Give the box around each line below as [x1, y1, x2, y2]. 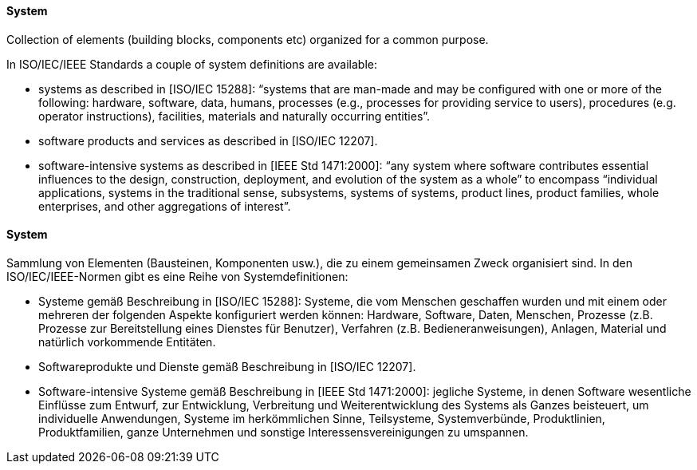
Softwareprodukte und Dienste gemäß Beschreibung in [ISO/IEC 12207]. [38, 359, 416, 373]
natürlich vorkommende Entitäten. [38, 334, 216, 349]
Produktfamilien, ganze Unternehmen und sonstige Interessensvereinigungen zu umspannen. [38, 425, 529, 439]
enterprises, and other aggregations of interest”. [38, 199, 291, 213]
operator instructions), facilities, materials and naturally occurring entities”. [38, 109, 431, 123]
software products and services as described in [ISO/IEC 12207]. [38, 133, 378, 148]
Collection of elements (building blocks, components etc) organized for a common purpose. [6, 32, 489, 46]
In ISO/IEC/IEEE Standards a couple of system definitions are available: [6, 57, 377, 71]
